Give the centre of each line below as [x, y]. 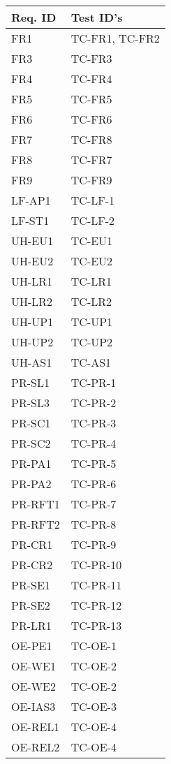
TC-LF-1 [92, 200]
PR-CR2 [32, 565]
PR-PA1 [31, 463]
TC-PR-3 [94, 423]
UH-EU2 [32, 261]
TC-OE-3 [94, 706]
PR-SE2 [31, 605]
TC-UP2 [92, 342]
